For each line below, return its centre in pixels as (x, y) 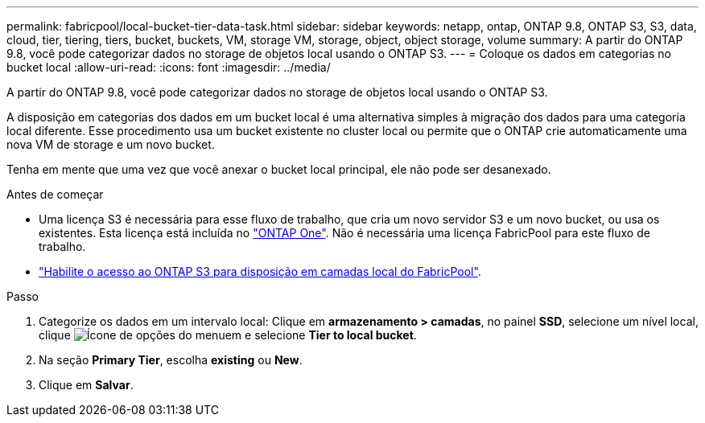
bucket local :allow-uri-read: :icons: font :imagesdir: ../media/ (169, 67)
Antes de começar (55, 194)
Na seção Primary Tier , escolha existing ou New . (171, 360)
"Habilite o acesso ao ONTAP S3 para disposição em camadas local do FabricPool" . (260, 271)
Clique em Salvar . (86, 385)
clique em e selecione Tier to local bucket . (228, 335)
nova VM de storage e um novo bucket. (111, 144)
